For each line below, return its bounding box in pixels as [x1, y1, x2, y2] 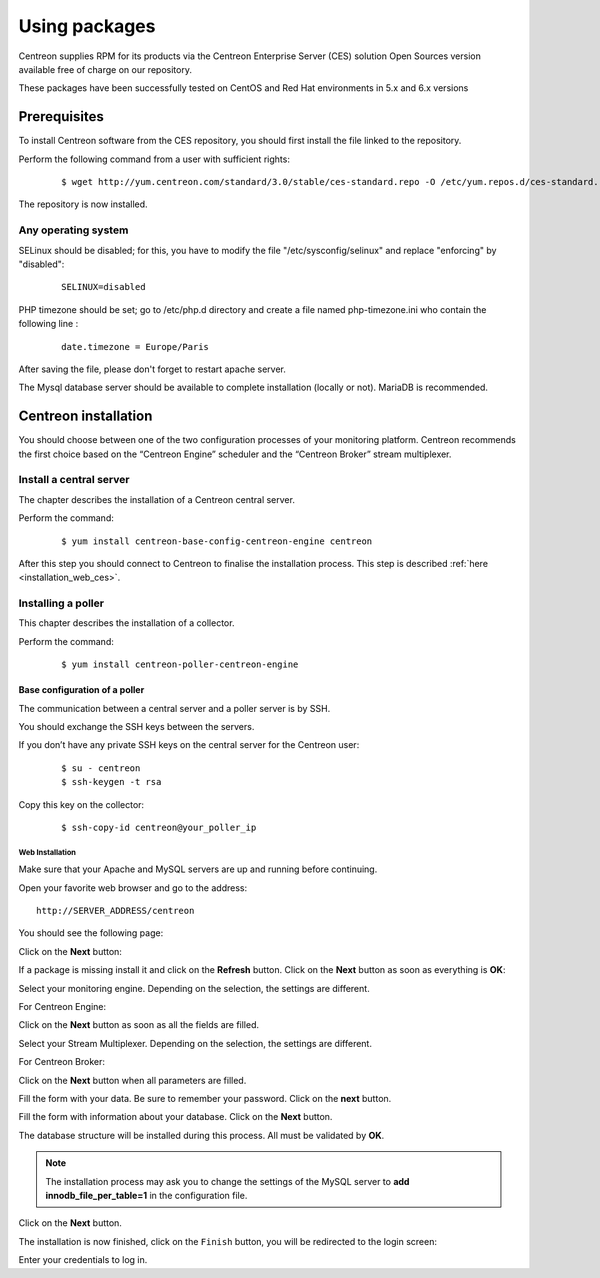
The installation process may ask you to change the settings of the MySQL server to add [45, 1175, 410, 1187]
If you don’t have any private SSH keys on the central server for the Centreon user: [18, 739, 360, 751]
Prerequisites [18, 108, 104, 125]
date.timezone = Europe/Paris [61, 341, 210, 352]
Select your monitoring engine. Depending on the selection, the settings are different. [18, 982, 370, 994]
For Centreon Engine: [18, 1001, 107, 1013]
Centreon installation [18, 408, 153, 425]
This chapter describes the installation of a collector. [18, 617, 235, 629]
